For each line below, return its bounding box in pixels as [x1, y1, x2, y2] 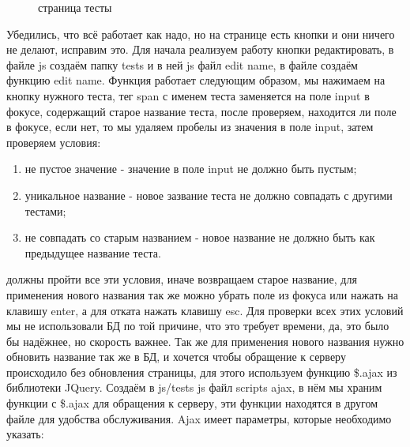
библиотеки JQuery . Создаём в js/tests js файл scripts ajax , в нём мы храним [6, 379, 382, 396]
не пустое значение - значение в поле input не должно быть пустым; [24, 160, 357, 177]
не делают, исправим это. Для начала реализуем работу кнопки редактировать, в [6, 41, 394, 58]
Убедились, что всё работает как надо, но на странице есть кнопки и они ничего [6, 25, 395, 42]
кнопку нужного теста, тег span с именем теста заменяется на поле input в [6, 87, 370, 103]
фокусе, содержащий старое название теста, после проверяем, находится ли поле [6, 103, 397, 119]
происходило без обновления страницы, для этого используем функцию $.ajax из [6, 363, 397, 380]
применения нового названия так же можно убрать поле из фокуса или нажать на [6, 286, 399, 302]
